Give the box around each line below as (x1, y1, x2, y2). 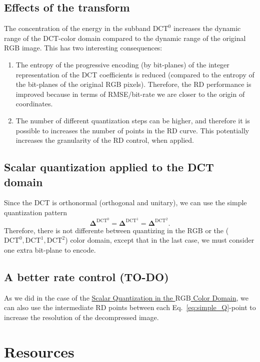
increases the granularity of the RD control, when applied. (15, 135, 194, 145)
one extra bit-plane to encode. (4, 244, 96, 255)
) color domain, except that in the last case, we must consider (65, 235, 254, 245)
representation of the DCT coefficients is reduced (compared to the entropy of (15, 69, 254, 79)
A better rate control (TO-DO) (4, 269, 169, 284)
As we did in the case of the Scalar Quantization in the (4, 292, 173, 303)
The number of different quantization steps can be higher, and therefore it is (15, 115, 250, 125)
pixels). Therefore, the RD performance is (123, 79, 251, 89)
